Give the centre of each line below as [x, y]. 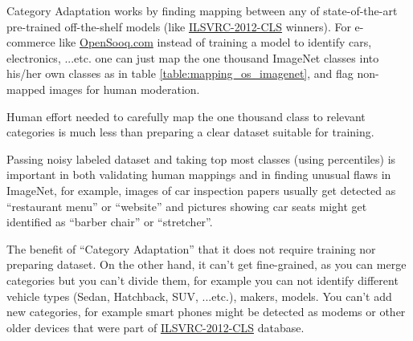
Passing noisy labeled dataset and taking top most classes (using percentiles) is [201, 158]
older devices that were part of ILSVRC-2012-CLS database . [155, 327]
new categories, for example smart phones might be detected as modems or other [206, 312]
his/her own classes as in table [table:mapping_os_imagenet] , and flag [180, 73]
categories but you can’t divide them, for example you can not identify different [202, 280]
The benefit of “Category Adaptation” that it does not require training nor [191, 248]
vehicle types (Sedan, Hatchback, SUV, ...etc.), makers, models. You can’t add [199, 296]
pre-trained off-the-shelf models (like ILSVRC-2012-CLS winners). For [179, 26]
